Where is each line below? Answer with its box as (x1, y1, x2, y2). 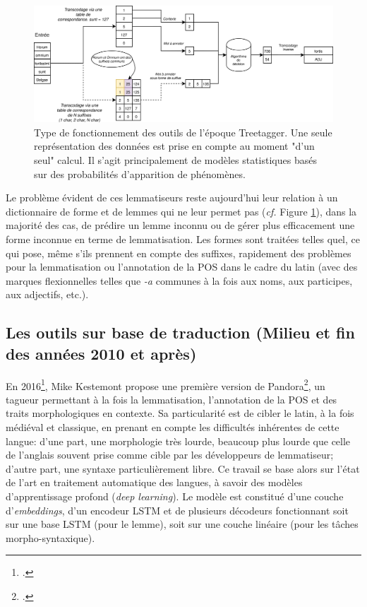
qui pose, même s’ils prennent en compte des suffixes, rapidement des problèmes (6, 245, 351, 260)
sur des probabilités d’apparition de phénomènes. (34, 166, 246, 181)
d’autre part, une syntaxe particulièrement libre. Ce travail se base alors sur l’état (6, 461, 360, 476)
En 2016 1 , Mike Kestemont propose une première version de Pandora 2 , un (6, 376, 325, 393)
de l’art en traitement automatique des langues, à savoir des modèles (6, 475, 303, 490)
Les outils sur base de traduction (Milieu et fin (6, 322, 355, 343)
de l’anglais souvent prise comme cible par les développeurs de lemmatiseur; (6, 447, 334, 462)
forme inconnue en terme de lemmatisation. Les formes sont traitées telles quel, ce (6, 231, 360, 246)
